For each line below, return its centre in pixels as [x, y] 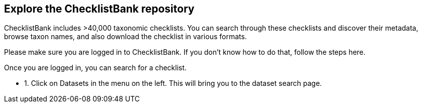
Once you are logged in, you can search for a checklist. [95, 68]
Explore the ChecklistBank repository [99, 9]
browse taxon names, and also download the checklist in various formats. [125, 37]
